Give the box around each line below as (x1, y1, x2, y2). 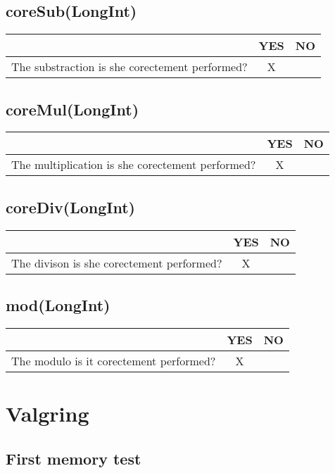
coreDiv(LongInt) (6, 196, 135, 217)
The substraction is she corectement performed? (11, 58, 248, 75)
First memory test (6, 447, 141, 469)
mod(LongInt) (6, 294, 110, 315)
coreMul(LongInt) (6, 98, 139, 120)
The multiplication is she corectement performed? (11, 156, 256, 173)
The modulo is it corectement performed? (11, 352, 216, 369)
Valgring (6, 399, 89, 427)
